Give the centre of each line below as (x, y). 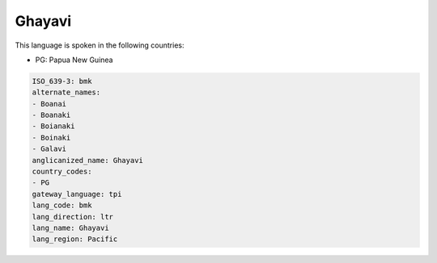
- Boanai (49, 104)
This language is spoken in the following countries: (100, 45)
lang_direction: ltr (72, 217)
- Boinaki (51, 138)
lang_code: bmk (62, 205)
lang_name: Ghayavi (70, 228)
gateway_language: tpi (77, 194)
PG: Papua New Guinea (74, 60)
